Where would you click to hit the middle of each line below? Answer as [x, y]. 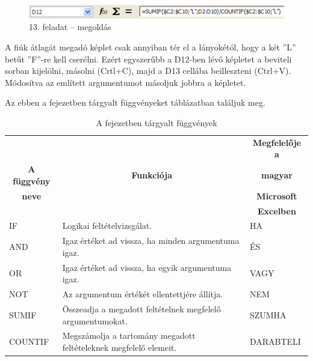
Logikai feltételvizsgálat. [107, 226]
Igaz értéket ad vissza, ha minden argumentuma [151, 241]
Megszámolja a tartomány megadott [129, 335]
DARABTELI [275, 341]
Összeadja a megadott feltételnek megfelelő [141, 308]
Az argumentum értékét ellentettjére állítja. [143, 294]
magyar [277, 175]
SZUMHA [268, 314]
